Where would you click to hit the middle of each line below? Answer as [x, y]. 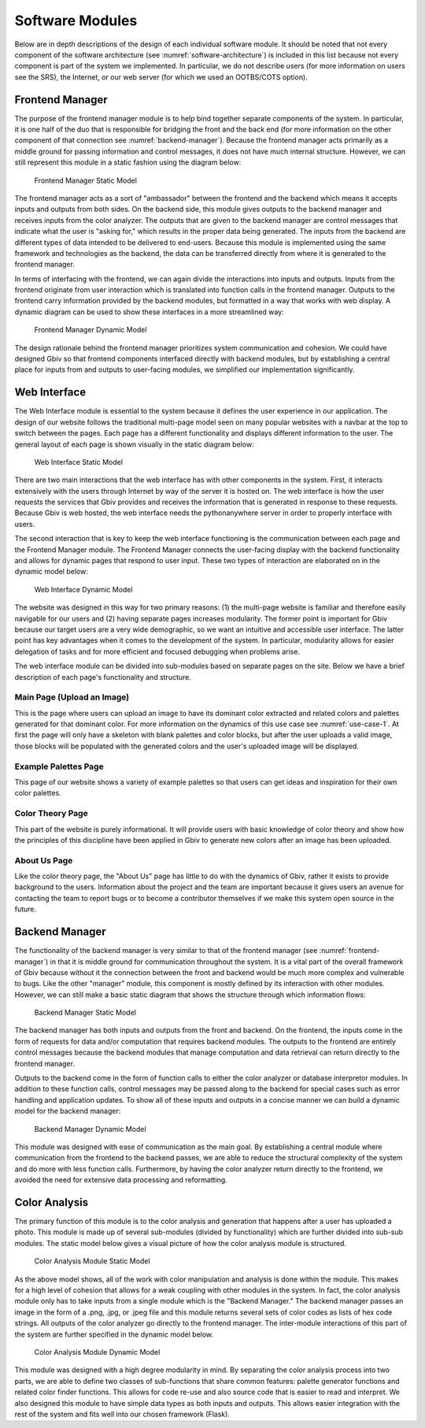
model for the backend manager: [68, 1111]
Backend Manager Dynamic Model [90, 1129]
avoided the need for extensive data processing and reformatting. [121, 1180]
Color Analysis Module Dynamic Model [97, 1352]
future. [26, 909]
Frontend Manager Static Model [86, 180]
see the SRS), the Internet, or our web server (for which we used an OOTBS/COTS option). [161, 77]
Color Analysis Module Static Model [92, 1261]
